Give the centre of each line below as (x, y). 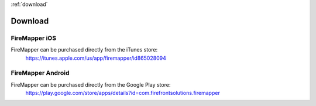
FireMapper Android (40, 73)
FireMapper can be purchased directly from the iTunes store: (84, 50)
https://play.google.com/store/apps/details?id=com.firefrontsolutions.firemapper (123, 93)
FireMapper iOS (34, 38)
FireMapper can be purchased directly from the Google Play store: (91, 84)
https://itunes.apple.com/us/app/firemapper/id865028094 (96, 58)
